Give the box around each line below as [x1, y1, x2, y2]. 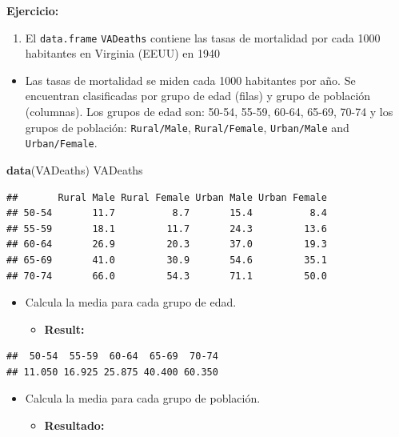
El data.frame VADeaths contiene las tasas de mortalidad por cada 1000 [25, 29, 381, 46]
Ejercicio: [6, 2, 59, 18]
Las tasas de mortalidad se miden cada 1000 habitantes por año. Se [25, 71, 356, 88]
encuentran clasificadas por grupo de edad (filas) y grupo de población [25, 87, 371, 104]
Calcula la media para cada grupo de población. [25, 390, 261, 407]
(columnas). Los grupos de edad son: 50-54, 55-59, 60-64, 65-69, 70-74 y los [25, 103, 393, 120]
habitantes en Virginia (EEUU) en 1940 [25, 45, 220, 62]
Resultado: [44, 417, 105, 434]
